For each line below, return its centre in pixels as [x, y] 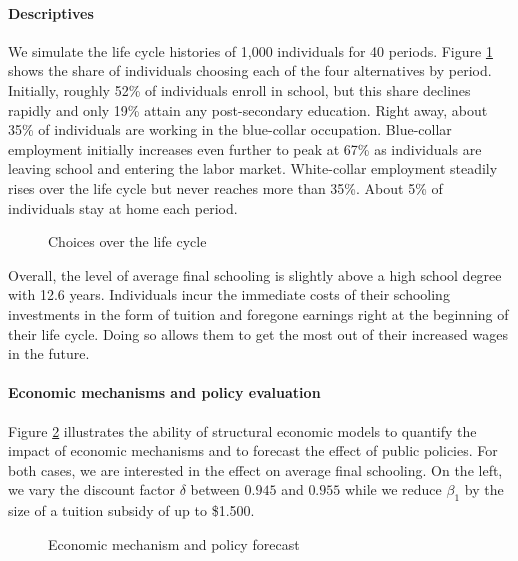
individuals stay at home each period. [123, 207]
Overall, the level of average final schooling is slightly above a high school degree [255, 274]
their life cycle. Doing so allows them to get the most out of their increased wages [258, 333]
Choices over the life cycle [127, 241]
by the [484, 489]
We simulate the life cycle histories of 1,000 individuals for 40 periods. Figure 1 [250, 50]
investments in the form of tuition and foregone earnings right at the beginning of [258, 313]
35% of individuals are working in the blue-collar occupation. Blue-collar [230, 129]
